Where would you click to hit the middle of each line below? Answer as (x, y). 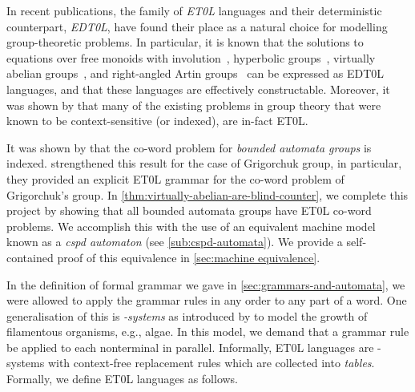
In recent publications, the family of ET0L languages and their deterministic (194, 10)
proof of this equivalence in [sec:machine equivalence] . (189, 257)
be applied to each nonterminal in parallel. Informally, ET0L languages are (190, 347)
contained (30, 257)
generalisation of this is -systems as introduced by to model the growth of (187, 315)
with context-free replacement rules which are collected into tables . (211, 363)
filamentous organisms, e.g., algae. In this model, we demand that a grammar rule (208, 331)
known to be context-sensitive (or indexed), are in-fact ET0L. (157, 121)
